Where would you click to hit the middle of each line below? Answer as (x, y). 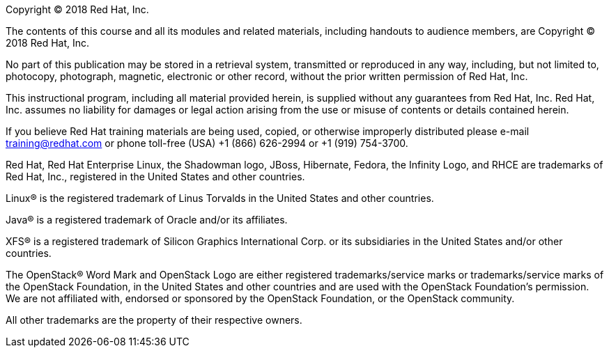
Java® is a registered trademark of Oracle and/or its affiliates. (147, 220)
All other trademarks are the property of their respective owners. (154, 320)
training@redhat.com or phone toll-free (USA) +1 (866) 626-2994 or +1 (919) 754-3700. (207, 143)
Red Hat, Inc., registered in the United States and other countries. (155, 176)
